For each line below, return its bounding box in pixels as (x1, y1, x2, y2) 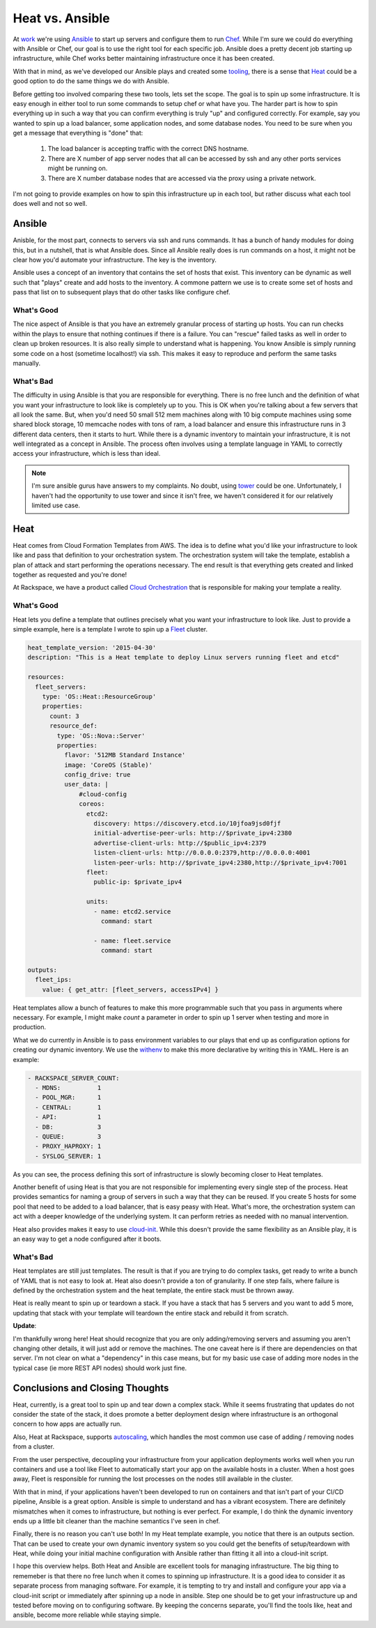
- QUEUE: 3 (35, 1133, 102, 1140)
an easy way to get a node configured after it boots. (13, 1235, 162, 1244)
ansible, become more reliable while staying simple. (13, 1611, 162, 1619)
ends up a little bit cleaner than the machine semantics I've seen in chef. (13, 1516, 221, 1525)
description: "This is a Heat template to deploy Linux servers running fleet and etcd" (27, 653, 340, 662)
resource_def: (49, 722, 97, 730)
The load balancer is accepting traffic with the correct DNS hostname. (47, 144, 249, 153)
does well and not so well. (13, 200, 88, 208)
